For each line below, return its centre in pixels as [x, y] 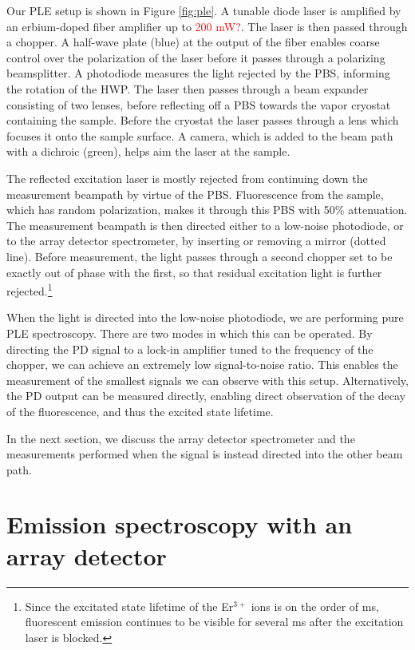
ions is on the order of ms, [315, 606]
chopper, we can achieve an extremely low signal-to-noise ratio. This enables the [202, 365]
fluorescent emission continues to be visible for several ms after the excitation [214, 622]
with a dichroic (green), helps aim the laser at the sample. [148, 151]
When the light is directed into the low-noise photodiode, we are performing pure [205, 317]
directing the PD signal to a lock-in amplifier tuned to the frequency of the [190, 349]
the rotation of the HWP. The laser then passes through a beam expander [188, 88]
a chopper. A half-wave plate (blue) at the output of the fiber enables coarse [193, 42]
